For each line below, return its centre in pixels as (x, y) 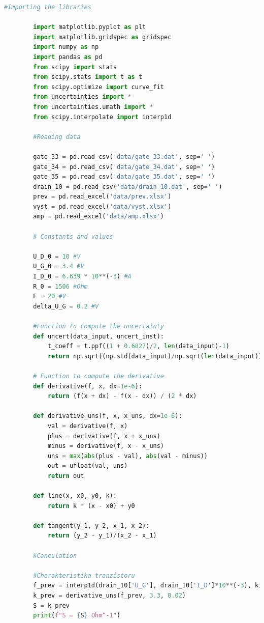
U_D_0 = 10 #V (57, 256)
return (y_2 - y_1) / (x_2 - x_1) (102, 536)
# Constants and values (73, 236)
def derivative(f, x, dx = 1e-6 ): (88, 386)
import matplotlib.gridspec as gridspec (102, 37)
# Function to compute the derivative (98, 376)
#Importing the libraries (48, 7)
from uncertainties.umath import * (93, 107)
